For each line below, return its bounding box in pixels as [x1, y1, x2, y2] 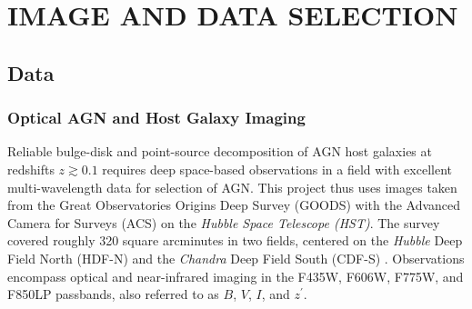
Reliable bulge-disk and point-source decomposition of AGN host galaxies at [7, 142, 432, 161]
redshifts [7, 159, 55, 178]
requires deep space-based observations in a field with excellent [102, 159, 452, 178]
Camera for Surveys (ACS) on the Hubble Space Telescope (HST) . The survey [7, 213, 440, 232]
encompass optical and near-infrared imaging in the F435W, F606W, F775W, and [7, 266, 464, 285]
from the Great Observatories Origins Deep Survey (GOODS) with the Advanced [7, 195, 461, 214]
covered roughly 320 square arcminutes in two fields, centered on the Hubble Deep [7, 231, 463, 250]
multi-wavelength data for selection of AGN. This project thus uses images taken [7, 177, 457, 196]
